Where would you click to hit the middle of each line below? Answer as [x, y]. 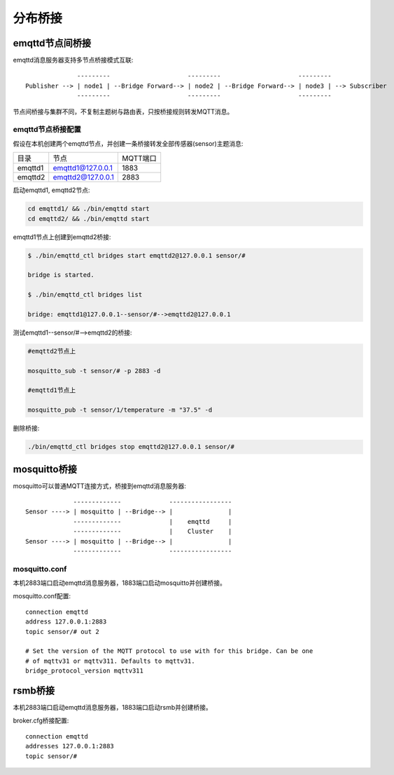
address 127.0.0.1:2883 [66, 622]
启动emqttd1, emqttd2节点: [51, 190]
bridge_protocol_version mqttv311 [84, 671]
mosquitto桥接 [45, 469]
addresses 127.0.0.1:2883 [70, 746]
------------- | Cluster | [153, 532]
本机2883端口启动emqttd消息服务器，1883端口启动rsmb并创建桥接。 [113, 708]
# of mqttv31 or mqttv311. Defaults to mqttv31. [110, 661]
